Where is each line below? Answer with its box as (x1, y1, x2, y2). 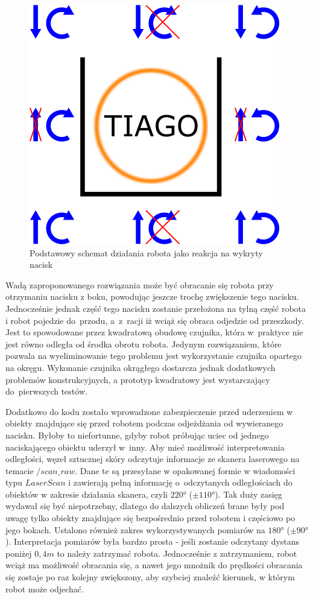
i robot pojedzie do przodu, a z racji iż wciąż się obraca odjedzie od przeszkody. (5, 314, 304, 326)
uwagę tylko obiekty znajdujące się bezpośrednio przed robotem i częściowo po (5, 512, 296, 524)
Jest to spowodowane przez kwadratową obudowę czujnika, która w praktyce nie (5, 326, 303, 338)
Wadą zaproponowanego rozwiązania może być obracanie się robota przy (5, 278, 274, 291)
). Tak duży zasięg (215, 487, 282, 500)
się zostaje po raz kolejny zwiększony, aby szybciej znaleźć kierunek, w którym (5, 571, 295, 583)
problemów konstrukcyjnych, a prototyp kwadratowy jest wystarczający (5, 373, 270, 385)
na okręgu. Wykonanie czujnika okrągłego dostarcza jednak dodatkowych (5, 361, 276, 373)
